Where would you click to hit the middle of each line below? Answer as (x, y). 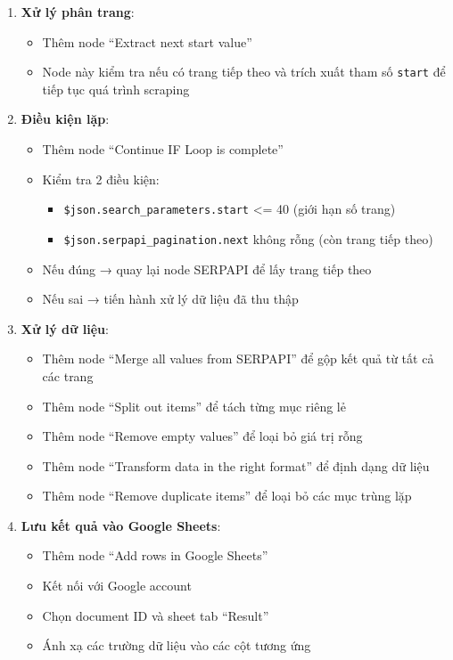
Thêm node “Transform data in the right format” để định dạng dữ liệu (236, 465)
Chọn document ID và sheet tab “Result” (156, 615)
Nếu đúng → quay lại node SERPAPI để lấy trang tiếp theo (207, 269)
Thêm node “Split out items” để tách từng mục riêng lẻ (194, 406)
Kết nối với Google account (117, 586)
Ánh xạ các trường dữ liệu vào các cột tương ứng (177, 645)
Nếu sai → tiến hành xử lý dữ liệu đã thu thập (170, 299)
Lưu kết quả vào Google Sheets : (121, 525)
